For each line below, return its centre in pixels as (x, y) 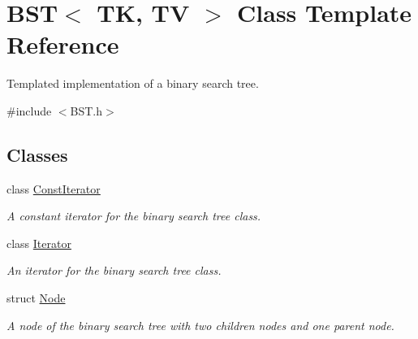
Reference (63, 44)
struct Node (36, 298)
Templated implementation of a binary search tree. (133, 83)
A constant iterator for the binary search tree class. (134, 216)
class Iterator (39, 243)
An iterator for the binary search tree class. (114, 270)
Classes (37, 154)
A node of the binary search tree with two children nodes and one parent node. (200, 325)
